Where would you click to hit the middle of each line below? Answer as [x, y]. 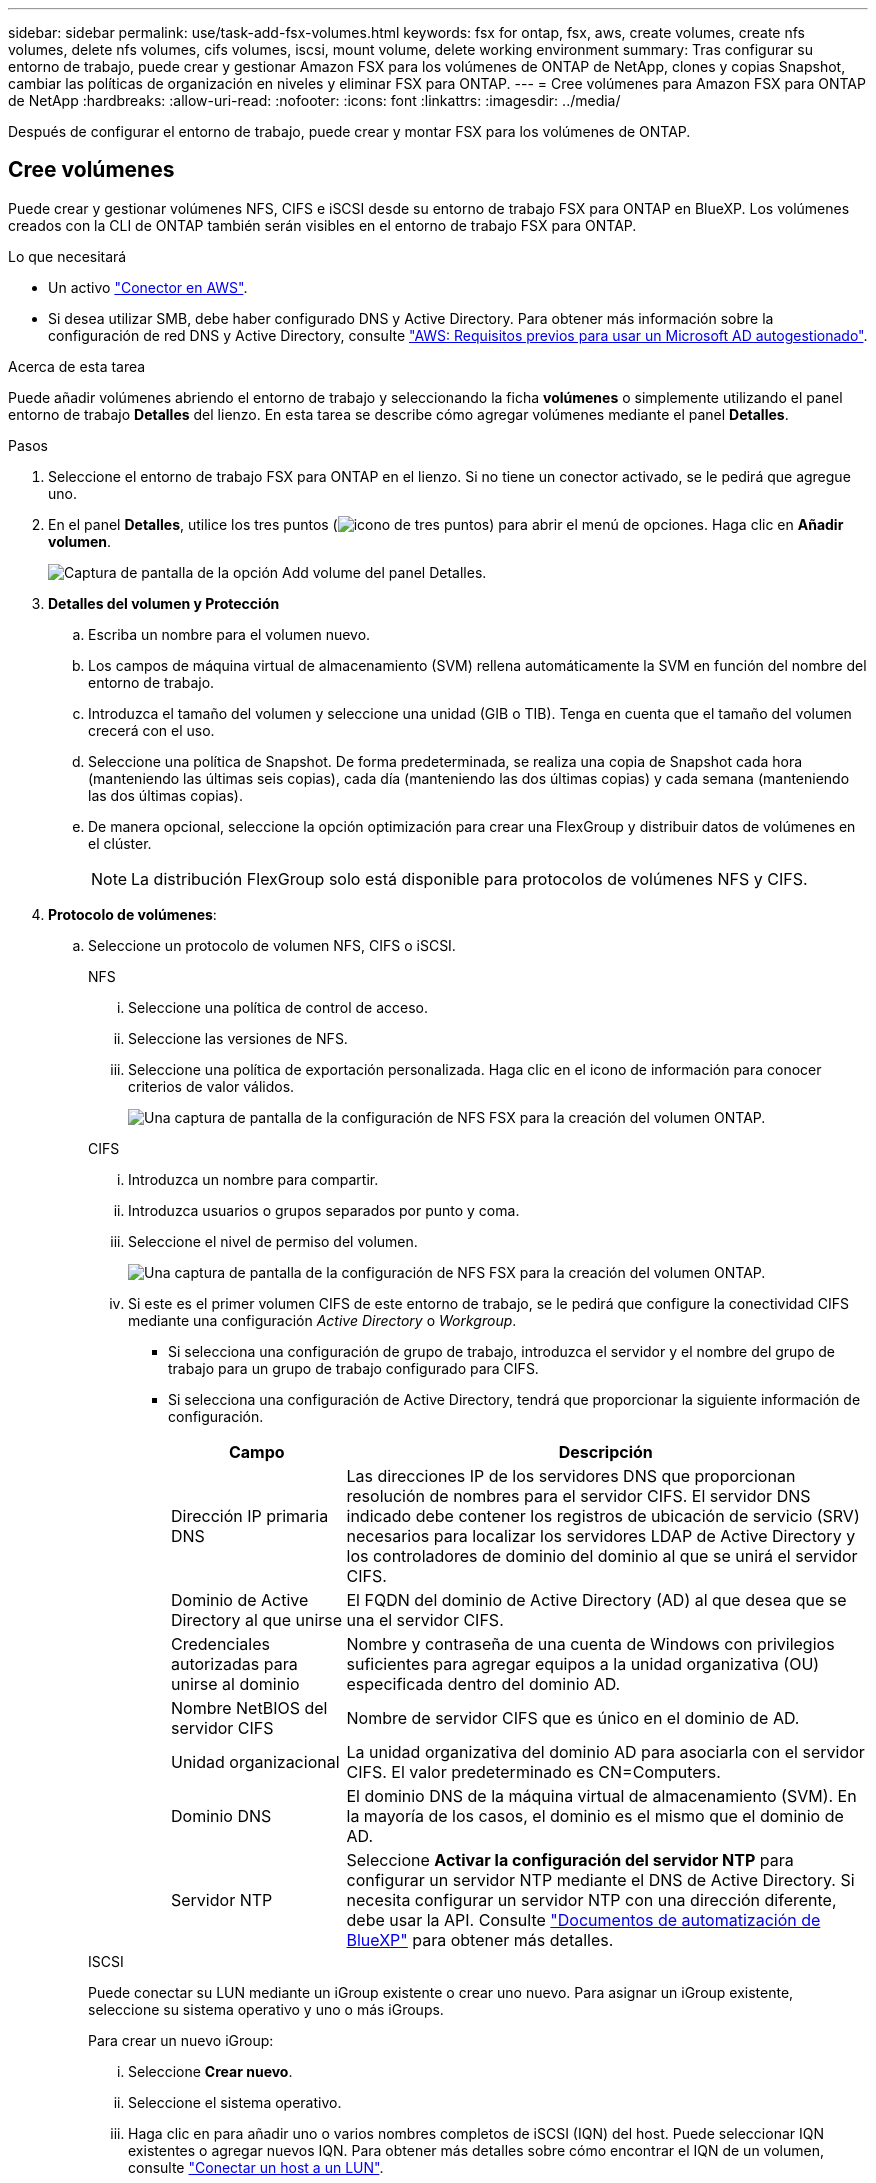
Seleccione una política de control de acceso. [278, 1007]
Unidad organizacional [255, 1761]
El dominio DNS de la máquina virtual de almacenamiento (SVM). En [601, 1795]
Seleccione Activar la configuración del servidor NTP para [570, 1859]
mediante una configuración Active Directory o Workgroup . [322, 1320]
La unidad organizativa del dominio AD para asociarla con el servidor [605, 1751]
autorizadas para [234, 1663]
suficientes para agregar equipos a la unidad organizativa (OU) [583, 1663]
